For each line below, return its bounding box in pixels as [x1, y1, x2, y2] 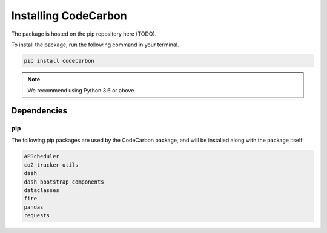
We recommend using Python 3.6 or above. [27, 87, 136, 94]
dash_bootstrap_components [24, 178, 104, 185]
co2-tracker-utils [24, 161, 79, 168]
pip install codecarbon [24, 57, 95, 64]
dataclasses [24, 187, 60, 193]
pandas [24, 203, 44, 211]
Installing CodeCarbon [11, 9, 127, 22]
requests [24, 212, 50, 219]
